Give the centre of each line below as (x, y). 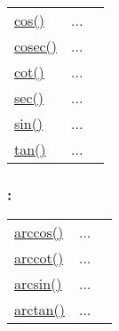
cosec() (36, 46)
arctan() (40, 310)
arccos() (39, 232)
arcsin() (38, 284)
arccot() (39, 258)
